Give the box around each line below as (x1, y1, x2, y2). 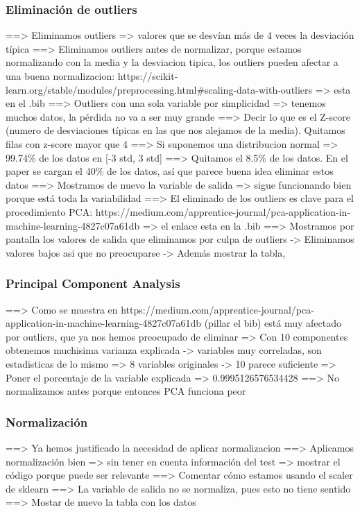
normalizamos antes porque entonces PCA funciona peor (6, 384, 246, 398)
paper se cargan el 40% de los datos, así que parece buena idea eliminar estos (6, 164, 334, 178)
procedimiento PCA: (6, 204, 93, 219)
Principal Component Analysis (6, 275, 180, 292)
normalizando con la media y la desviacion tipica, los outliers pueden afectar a (6, 55, 338, 69)
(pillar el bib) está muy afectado (204, 316, 341, 330)
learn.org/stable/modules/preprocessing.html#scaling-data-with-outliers (6, 82, 313, 96)
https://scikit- (117, 69, 178, 83)
